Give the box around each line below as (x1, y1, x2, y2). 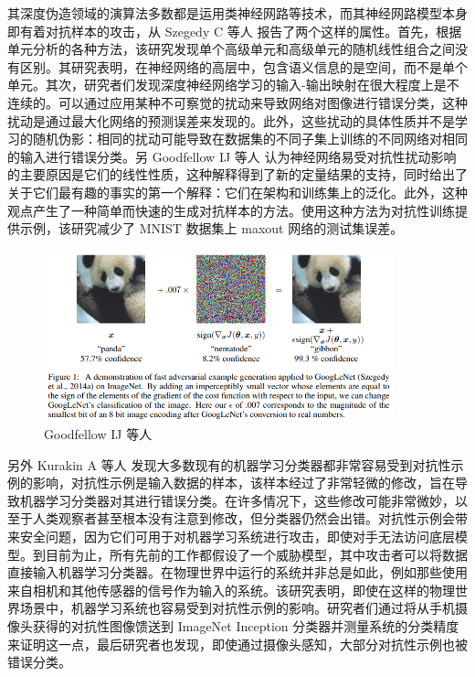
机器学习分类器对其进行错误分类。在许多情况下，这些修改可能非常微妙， (19, 490, 455, 510)
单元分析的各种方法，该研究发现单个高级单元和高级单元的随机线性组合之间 (7, 39, 455, 59)
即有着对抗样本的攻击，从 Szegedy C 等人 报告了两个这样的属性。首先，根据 (7, 21, 462, 40)
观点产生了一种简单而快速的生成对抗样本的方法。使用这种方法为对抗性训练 (7, 200, 455, 220)
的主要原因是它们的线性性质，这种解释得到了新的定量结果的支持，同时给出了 (7, 165, 468, 184)
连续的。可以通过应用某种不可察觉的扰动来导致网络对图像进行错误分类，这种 (7, 92, 468, 112)
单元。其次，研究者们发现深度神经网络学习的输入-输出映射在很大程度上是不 (7, 75, 459, 94)
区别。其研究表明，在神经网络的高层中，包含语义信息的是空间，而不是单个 (19, 57, 468, 76)
